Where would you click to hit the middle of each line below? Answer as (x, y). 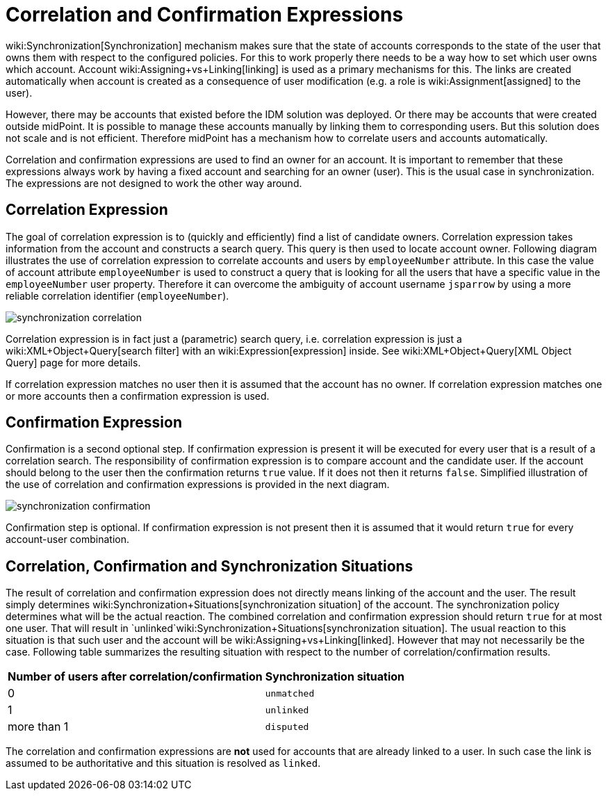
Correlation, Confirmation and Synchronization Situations (209, 566)
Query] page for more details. (73, 362)
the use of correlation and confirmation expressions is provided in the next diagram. (198, 485)
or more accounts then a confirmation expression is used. (138, 396)
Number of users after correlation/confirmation (135, 677)
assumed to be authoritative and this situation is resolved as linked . (163, 763)
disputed (287, 726)
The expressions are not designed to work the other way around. (154, 183)
